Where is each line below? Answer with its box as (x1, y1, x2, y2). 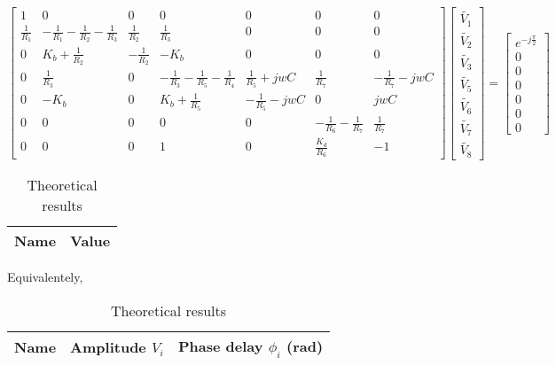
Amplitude (70, 336, 146, 357)
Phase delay (178, 335, 263, 356)
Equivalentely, (7, 267, 83, 285)
